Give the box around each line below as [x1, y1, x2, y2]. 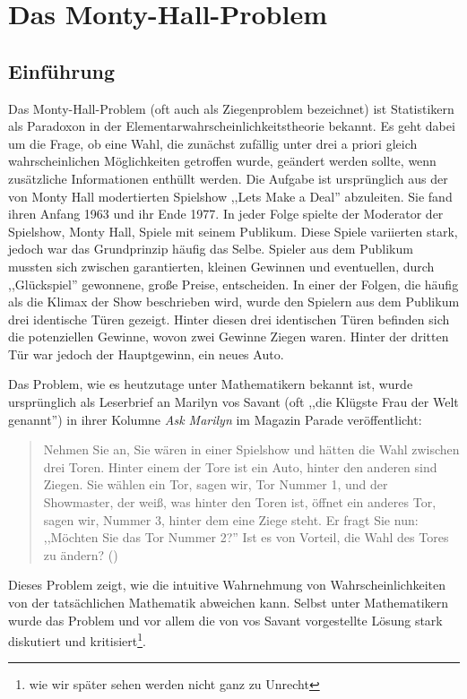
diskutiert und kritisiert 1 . [8, 629, 146, 650]
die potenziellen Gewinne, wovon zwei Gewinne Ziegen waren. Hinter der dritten [8, 327, 449, 346]
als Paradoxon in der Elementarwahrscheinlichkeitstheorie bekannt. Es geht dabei [8, 116, 455, 135]
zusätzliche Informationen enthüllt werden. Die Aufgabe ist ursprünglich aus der [8, 168, 448, 187]
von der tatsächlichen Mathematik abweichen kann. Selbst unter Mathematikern [8, 593, 449, 612]
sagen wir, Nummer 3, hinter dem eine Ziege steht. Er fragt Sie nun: [43, 510, 419, 529]
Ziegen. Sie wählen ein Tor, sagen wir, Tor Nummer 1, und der [43, 475, 388, 494]
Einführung [8, 56, 116, 84]
